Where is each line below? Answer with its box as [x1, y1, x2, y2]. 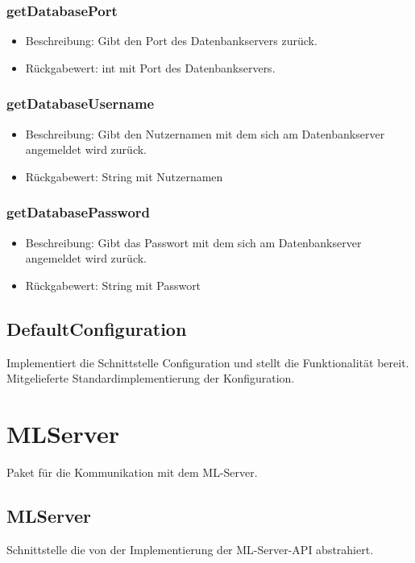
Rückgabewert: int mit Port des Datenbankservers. [25, 59, 276, 76]
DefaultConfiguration [6, 316, 187, 341]
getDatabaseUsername [6, 93, 155, 114]
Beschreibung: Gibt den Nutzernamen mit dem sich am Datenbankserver [25, 125, 385, 142]
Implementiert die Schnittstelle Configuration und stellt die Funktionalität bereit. [6, 354, 409, 371]
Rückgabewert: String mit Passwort [25, 276, 201, 293]
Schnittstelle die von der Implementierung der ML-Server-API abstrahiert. [6, 540, 374, 557]
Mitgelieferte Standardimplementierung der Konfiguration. [6, 370, 295, 387]
